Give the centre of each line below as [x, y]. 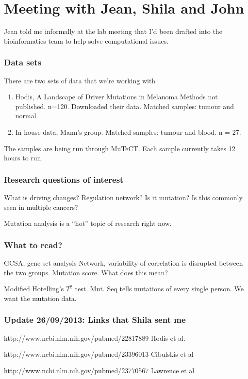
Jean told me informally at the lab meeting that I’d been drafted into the [113, 31]
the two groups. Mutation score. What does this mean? [86, 272]
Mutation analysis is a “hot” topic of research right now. [88, 223]
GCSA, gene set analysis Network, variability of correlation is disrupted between [124, 262]
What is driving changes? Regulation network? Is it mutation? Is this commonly [123, 197]
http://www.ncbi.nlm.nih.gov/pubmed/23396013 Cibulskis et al [99, 354]
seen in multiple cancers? [41, 207]
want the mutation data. [40, 298]
